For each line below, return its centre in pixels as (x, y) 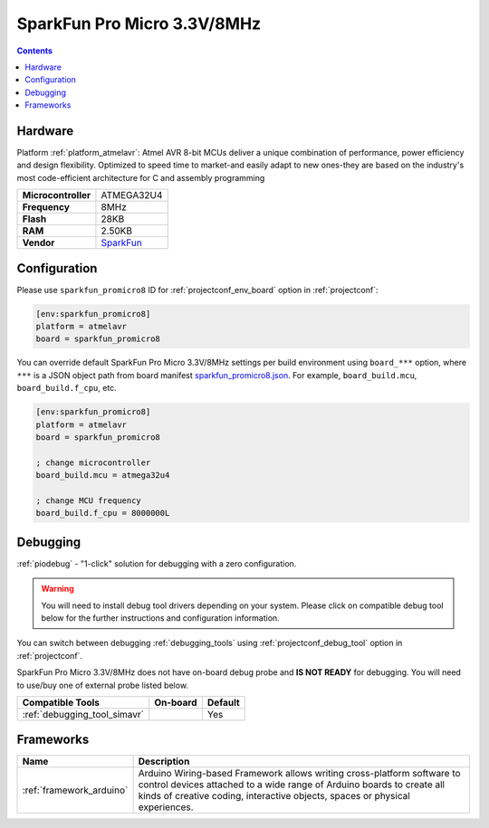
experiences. (166, 807)
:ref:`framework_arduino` (75, 790)
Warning (58, 589)
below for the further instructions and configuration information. (160, 618)
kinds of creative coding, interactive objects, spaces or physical (274, 796)
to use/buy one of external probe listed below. (103, 685)
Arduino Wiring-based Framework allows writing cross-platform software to (299, 774)
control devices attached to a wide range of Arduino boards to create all (292, 785)
